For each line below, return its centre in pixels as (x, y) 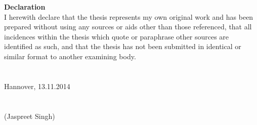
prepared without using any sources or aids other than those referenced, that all (128, 27)
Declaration (25, 7)
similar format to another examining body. (70, 56)
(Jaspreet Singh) (30, 116)
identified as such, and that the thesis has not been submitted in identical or (123, 46)
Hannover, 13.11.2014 (37, 86)
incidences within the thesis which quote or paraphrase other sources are (117, 36)
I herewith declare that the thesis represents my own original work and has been (129, 16)
